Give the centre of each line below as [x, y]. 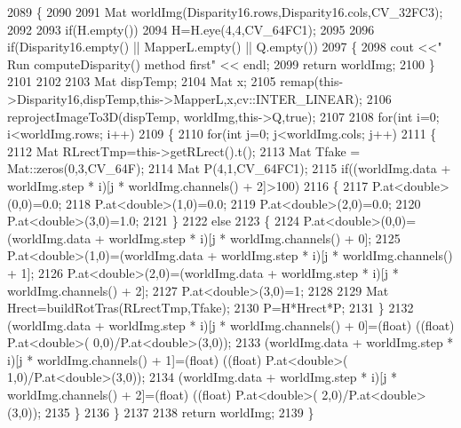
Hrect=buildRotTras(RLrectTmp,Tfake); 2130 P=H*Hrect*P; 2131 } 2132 [211, 308]
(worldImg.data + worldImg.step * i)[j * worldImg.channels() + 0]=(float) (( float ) [231, 325]
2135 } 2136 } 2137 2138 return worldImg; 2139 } [179, 412]
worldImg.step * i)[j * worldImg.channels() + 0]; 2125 [254, 238]
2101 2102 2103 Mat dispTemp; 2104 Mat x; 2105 [142, 81]
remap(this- [312, 81]
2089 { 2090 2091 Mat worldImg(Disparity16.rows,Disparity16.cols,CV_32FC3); [225, 12]
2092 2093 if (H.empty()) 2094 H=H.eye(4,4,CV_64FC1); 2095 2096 [191, 29]
